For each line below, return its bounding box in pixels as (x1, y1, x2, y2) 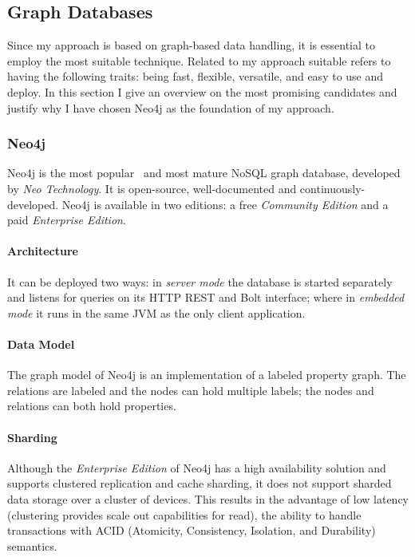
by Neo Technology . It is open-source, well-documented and (7, 180, 297, 196)
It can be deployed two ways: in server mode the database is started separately (7, 273, 393, 290)
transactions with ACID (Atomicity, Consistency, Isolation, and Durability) (7, 522, 376, 539)
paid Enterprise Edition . (7, 211, 126, 228)
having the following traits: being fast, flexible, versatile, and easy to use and (7, 68, 384, 85)
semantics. (7, 537, 57, 554)
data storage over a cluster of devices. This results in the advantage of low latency (7, 490, 409, 507)
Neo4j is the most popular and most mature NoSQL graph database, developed (7, 164, 401, 181)
